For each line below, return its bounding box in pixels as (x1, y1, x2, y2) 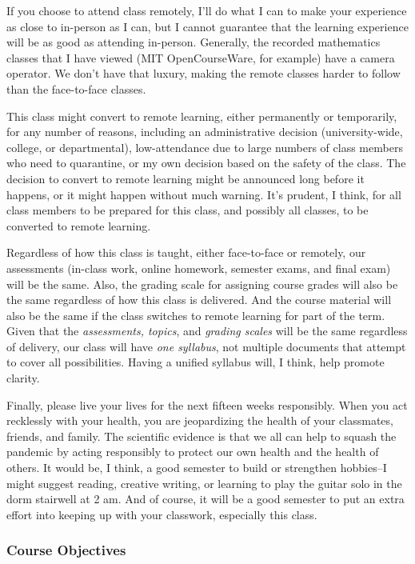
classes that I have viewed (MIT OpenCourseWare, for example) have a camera (6, 49, 395, 66)
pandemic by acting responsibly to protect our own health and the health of (6, 443, 379, 460)
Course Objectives (6, 540, 126, 560)
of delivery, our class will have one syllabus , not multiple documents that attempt (6, 338, 406, 354)
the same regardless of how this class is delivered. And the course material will (6, 291, 392, 308)
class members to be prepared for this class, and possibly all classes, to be (6, 202, 369, 218)
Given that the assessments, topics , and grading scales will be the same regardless (6, 322, 408, 339)
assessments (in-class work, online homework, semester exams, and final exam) (6, 259, 391, 276)
